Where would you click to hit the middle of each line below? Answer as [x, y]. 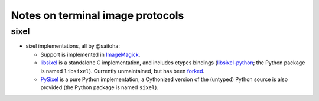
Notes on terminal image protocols [97, 15]
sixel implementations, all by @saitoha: [73, 46]
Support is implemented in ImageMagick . [90, 54]
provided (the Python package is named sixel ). [100, 87]
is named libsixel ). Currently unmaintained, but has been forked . [123, 71]
